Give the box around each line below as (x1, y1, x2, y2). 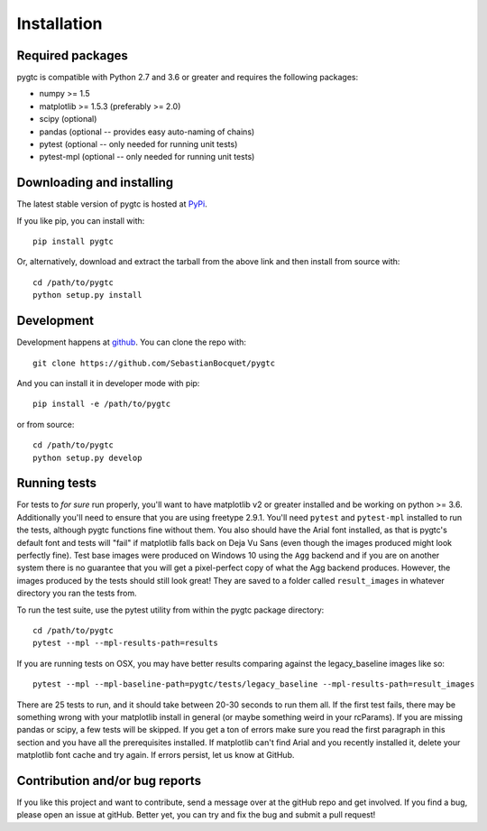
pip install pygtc (32, 236, 115, 247)
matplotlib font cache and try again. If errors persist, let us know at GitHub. (16, 750, 295, 761)
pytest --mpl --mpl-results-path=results (32, 638, 218, 649)
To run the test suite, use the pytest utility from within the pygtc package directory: (16, 605, 325, 615)
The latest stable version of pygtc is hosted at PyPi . (16, 199, 207, 209)
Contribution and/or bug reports (16, 772, 202, 789)
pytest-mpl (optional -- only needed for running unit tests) (39, 152, 255, 162)
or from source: (16, 419, 75, 429)
